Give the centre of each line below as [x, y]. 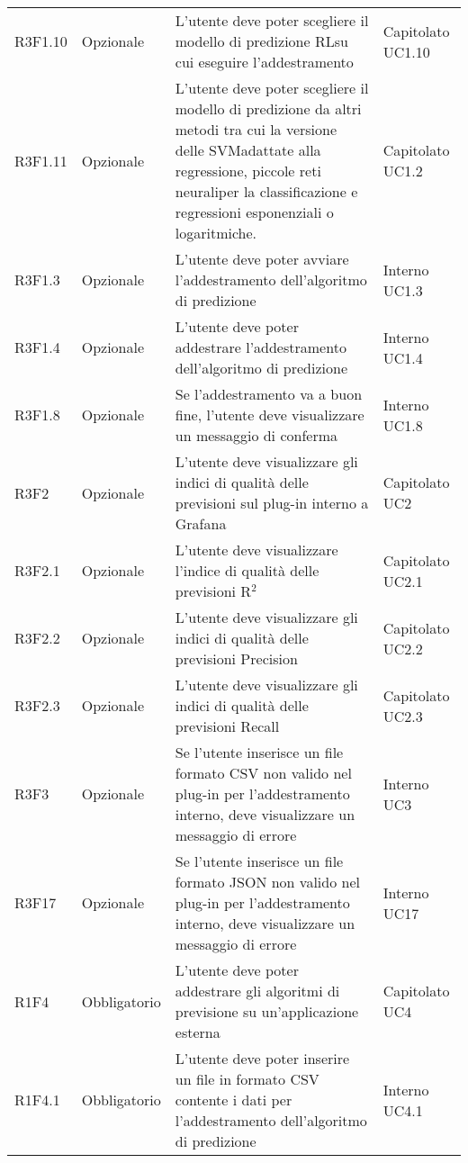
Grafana [201, 523]
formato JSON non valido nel [267, 882]
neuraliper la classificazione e [266, 191]
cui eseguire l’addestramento [264, 62]
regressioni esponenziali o [254, 212]
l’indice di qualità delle [247, 570]
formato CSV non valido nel [263, 773]
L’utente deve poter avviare [262, 259]
